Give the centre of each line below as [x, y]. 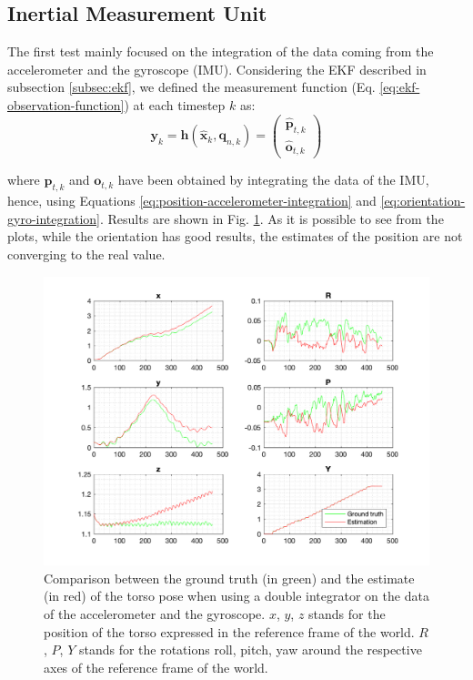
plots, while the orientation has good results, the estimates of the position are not [235, 236]
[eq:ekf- [400, 87]
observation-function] [66, 104]
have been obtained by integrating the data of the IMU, [273, 180]
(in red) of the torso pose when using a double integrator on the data [236, 596]
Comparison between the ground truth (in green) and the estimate [229, 578]
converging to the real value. [86, 254]
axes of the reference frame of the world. [156, 667]
